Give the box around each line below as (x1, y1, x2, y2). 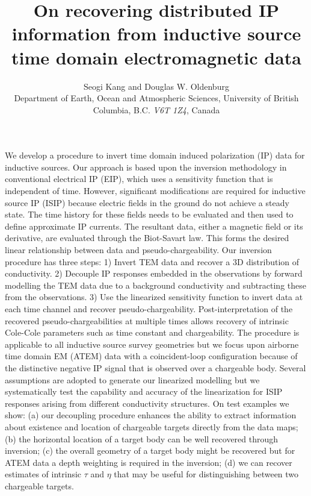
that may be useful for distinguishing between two (114, 468, 299, 480)
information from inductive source (11, 21, 301, 46)
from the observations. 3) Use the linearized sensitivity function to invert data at (5, 290, 303, 303)
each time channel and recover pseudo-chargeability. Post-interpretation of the (5, 303, 293, 315)
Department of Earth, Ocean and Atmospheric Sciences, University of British (14, 92, 299, 104)
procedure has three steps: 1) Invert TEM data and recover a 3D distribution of (5, 255, 300, 268)
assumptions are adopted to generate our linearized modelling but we (5, 373, 260, 386)
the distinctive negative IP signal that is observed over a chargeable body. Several (5, 361, 306, 374)
